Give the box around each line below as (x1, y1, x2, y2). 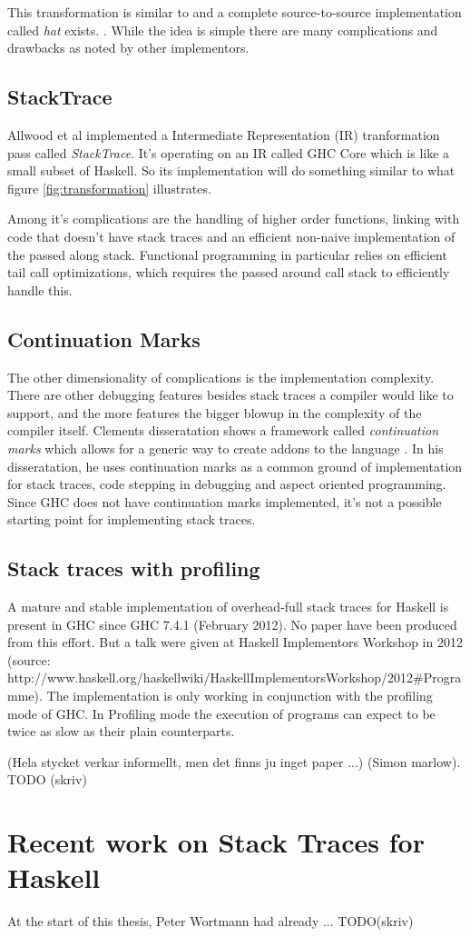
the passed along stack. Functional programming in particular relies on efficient (7, 244, 447, 264)
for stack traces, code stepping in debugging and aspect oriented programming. (7, 474, 446, 493)
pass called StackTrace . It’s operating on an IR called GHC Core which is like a (7, 143, 450, 162)
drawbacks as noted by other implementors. (7, 38, 250, 57)
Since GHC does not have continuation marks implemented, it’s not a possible (7, 492, 442, 511)
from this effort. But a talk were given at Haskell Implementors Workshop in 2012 (7, 633, 463, 652)
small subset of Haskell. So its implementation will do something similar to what (7, 161, 455, 180)
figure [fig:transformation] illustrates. (7, 178, 211, 197)
